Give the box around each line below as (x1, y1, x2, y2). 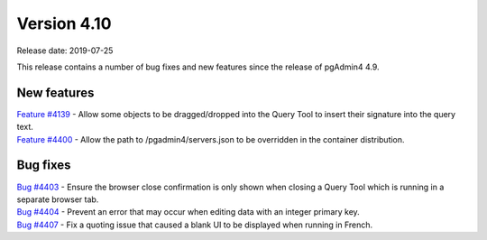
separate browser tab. (16, 194, 99, 205)
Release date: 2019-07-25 (16, 45, 114, 56)
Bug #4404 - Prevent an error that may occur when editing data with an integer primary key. (16, 207, 360, 217)
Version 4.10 (16, 14, 112, 33)
